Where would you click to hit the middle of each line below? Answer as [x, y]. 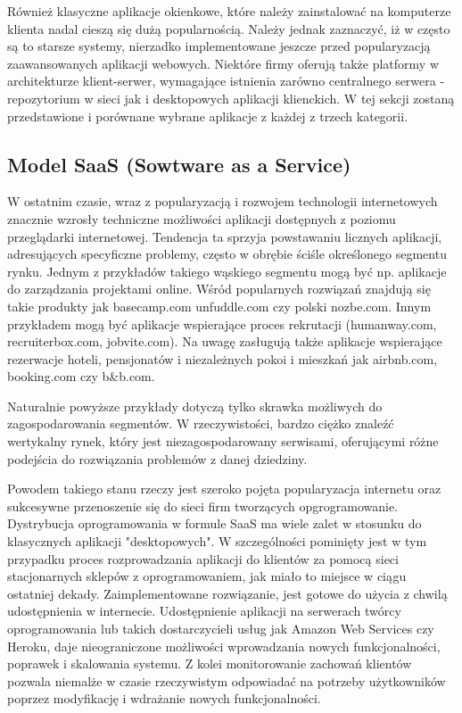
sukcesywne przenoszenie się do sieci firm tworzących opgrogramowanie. [203, 506]
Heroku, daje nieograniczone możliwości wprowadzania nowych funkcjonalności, [224, 646]
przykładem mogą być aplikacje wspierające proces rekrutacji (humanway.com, [222, 323]
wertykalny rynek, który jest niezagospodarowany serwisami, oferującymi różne [223, 441]
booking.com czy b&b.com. [81, 376]
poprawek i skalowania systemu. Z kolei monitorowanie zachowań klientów [210, 663]
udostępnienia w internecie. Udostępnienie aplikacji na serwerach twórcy [204, 611]
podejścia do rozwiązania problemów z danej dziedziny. [157, 458]
